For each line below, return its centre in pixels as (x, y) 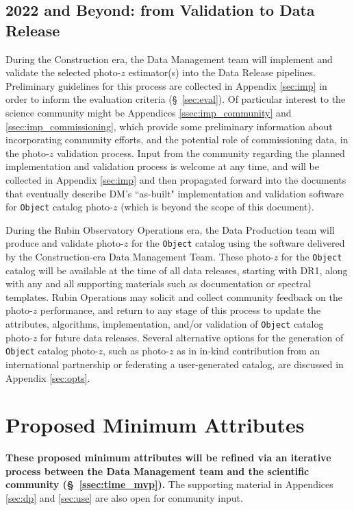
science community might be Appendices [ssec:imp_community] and (149, 112)
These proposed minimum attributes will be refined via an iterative (168, 458)
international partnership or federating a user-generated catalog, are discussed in (175, 364)
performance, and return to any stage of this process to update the (180, 310)
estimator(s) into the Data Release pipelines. (222, 72)
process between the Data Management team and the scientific (157, 471)
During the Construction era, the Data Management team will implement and (169, 59)
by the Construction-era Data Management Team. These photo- (140, 257)
